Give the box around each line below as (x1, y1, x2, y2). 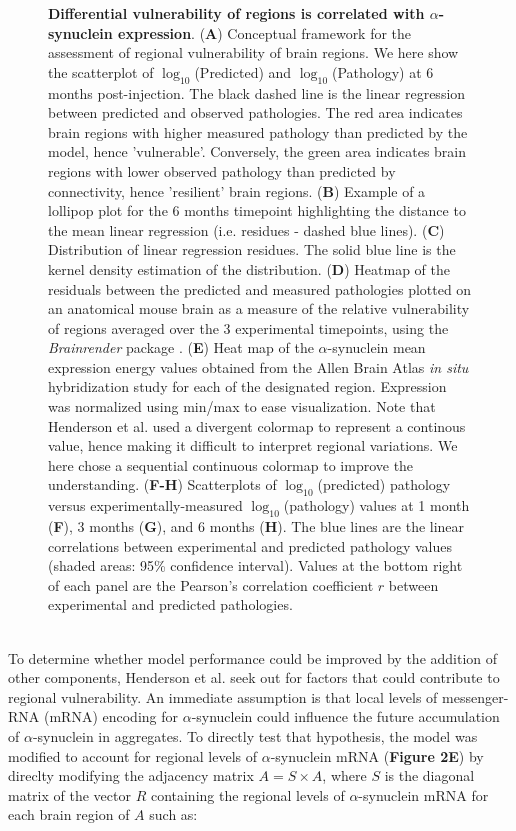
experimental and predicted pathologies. (48, 594, 293, 615)
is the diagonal (384, 765, 475, 786)
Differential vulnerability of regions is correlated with (48, 3, 425, 23)
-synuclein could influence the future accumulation (191, 706, 500, 727)
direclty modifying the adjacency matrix (8, 765, 254, 786)
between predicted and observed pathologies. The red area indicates (48, 102, 463, 123)
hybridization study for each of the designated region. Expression (48, 376, 447, 397)
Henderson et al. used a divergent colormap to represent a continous (48, 415, 466, 436)
